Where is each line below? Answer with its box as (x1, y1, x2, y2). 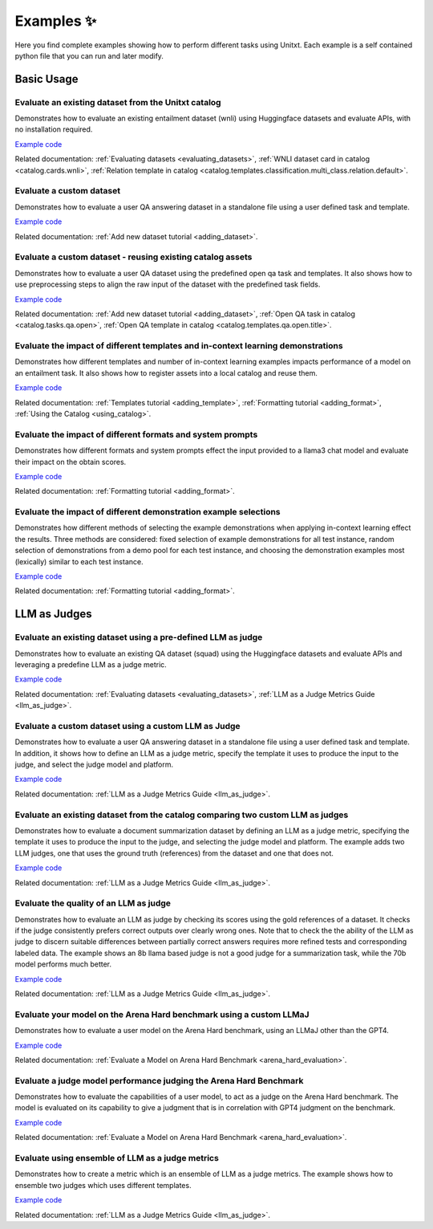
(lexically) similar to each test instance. (14, 556, 144, 566)
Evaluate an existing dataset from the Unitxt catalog (14, 96, 221, 108)
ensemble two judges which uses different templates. (14, 1180, 192, 1190)
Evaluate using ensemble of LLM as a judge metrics (14, 1153, 220, 1163)
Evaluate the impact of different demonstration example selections (14, 507, 281, 518)
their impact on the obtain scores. (14, 457, 127, 466)
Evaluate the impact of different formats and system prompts (14, 429, 258, 440)
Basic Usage (14, 72, 79, 86)
